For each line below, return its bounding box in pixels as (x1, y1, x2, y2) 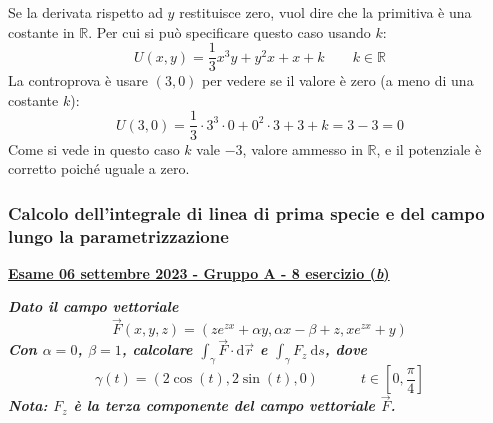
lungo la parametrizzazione (8, 223, 229, 248)
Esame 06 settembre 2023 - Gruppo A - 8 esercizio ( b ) (8, 262, 390, 283)
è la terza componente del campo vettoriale (73, 395, 375, 416)
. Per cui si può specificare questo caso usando (88, 21, 371, 42)
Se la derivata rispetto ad (8, 2, 163, 22)
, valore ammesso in (242, 138, 363, 159)
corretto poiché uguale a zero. (8, 158, 190, 179)
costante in (8, 21, 75, 42)
